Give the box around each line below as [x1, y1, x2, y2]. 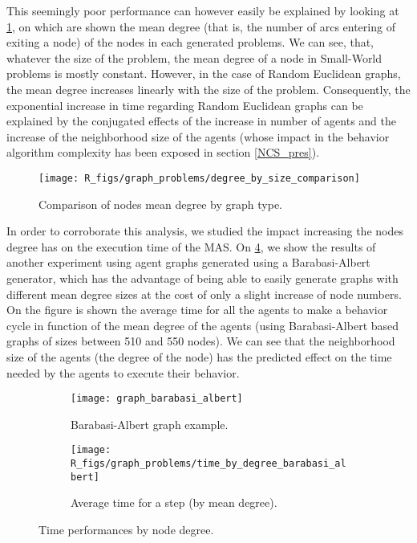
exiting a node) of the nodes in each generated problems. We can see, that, [6, 34, 374, 51]
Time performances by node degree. [38, 521, 214, 537]
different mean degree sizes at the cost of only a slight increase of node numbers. [6, 285, 402, 302]
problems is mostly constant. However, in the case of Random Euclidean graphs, [6, 65, 401, 82]
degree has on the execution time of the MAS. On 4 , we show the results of [6, 238, 376, 255]
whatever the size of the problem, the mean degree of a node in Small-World [6, 49, 383, 66]
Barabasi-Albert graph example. [71, 415, 229, 432]
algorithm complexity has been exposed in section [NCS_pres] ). [6, 144, 320, 161]
